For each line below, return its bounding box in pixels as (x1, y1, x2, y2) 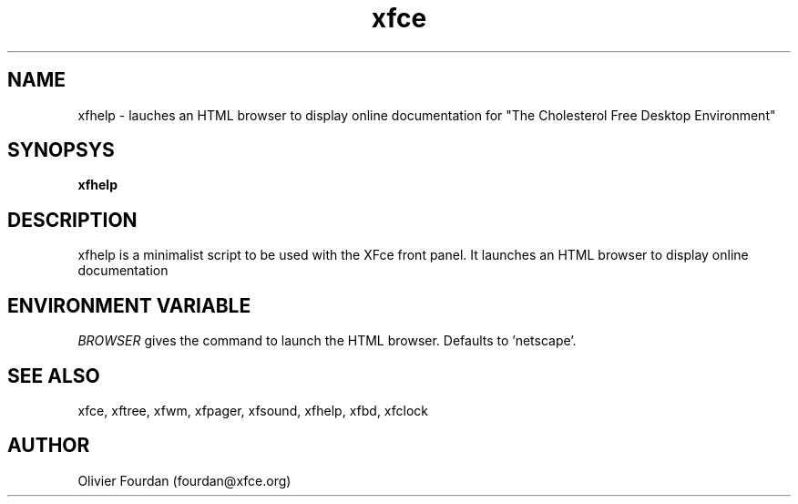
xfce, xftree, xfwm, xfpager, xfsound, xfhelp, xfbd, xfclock (77, 402, 429, 418)
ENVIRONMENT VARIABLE (7, 293, 251, 317)
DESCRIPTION (7, 208, 138, 231)
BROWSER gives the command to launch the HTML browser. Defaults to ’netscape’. (77, 333, 577, 349)
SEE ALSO (7, 364, 100, 387)
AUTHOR (7, 434, 90, 458)
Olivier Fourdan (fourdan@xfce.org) (77, 472, 292, 489)
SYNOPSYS (7, 139, 115, 162)
